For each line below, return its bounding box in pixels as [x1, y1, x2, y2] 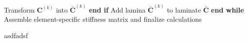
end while [211, 4, 244, 14]
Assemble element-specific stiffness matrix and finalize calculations [4, 14, 202, 24]
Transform [4, 4, 35, 14]
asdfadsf [4, 30, 28, 40]
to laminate [167, 4, 201, 14]
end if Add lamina [89, 4, 146, 14]
